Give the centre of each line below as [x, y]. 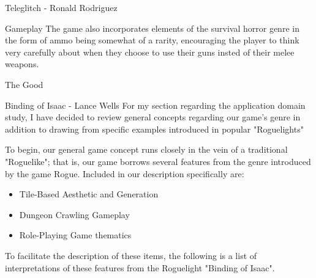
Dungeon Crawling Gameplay [74, 214]
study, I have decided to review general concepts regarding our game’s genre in [153, 117]
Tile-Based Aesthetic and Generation [89, 194]
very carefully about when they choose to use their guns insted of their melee [150, 52]
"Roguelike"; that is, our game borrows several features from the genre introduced [158, 161]
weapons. [22, 64]
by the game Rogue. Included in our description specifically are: [125, 173]
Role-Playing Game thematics [75, 235]
